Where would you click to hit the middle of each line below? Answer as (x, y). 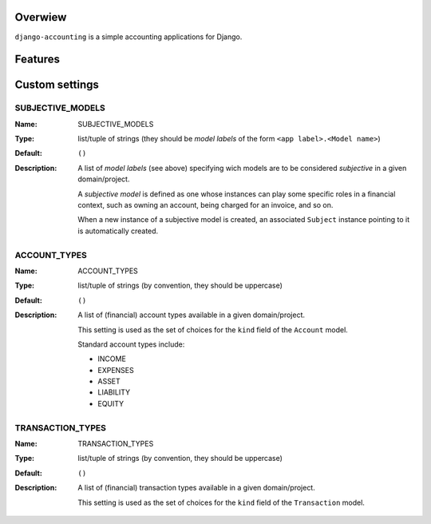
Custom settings (57, 85)
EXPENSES (116, 370)
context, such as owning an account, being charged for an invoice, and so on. (206, 205)
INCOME (112, 359)
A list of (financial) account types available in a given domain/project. (191, 315)
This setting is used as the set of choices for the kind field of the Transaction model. (221, 502)
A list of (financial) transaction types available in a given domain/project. (196, 488)
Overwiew (41, 17)
